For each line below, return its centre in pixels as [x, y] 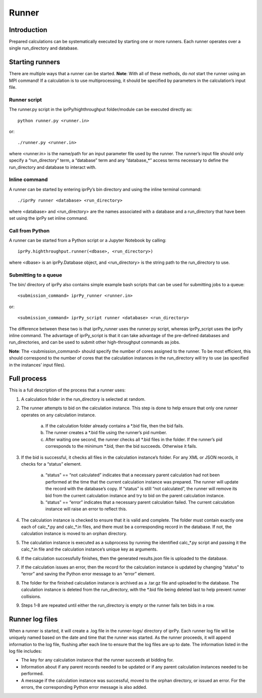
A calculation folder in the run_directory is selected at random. [83, 399]
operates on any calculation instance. [59, 415]
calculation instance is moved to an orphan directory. [74, 534]
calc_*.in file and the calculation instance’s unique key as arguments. [89, 549]
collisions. [31, 596]
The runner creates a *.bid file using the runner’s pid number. [106, 433]
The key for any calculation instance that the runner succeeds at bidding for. [98, 660]
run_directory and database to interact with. [53, 167]
